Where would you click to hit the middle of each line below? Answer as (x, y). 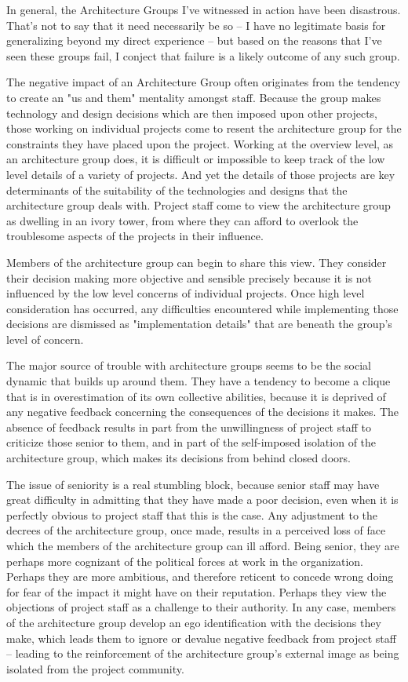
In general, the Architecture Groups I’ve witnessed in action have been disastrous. (204, 9)
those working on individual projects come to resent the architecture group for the (204, 128)
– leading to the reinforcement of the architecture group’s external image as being (203, 653)
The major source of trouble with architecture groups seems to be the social (189, 365)
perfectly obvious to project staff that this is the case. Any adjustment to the (192, 514)
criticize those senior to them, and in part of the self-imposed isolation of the (191, 442)
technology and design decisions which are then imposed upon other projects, (192, 113)
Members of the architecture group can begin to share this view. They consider (197, 262)
